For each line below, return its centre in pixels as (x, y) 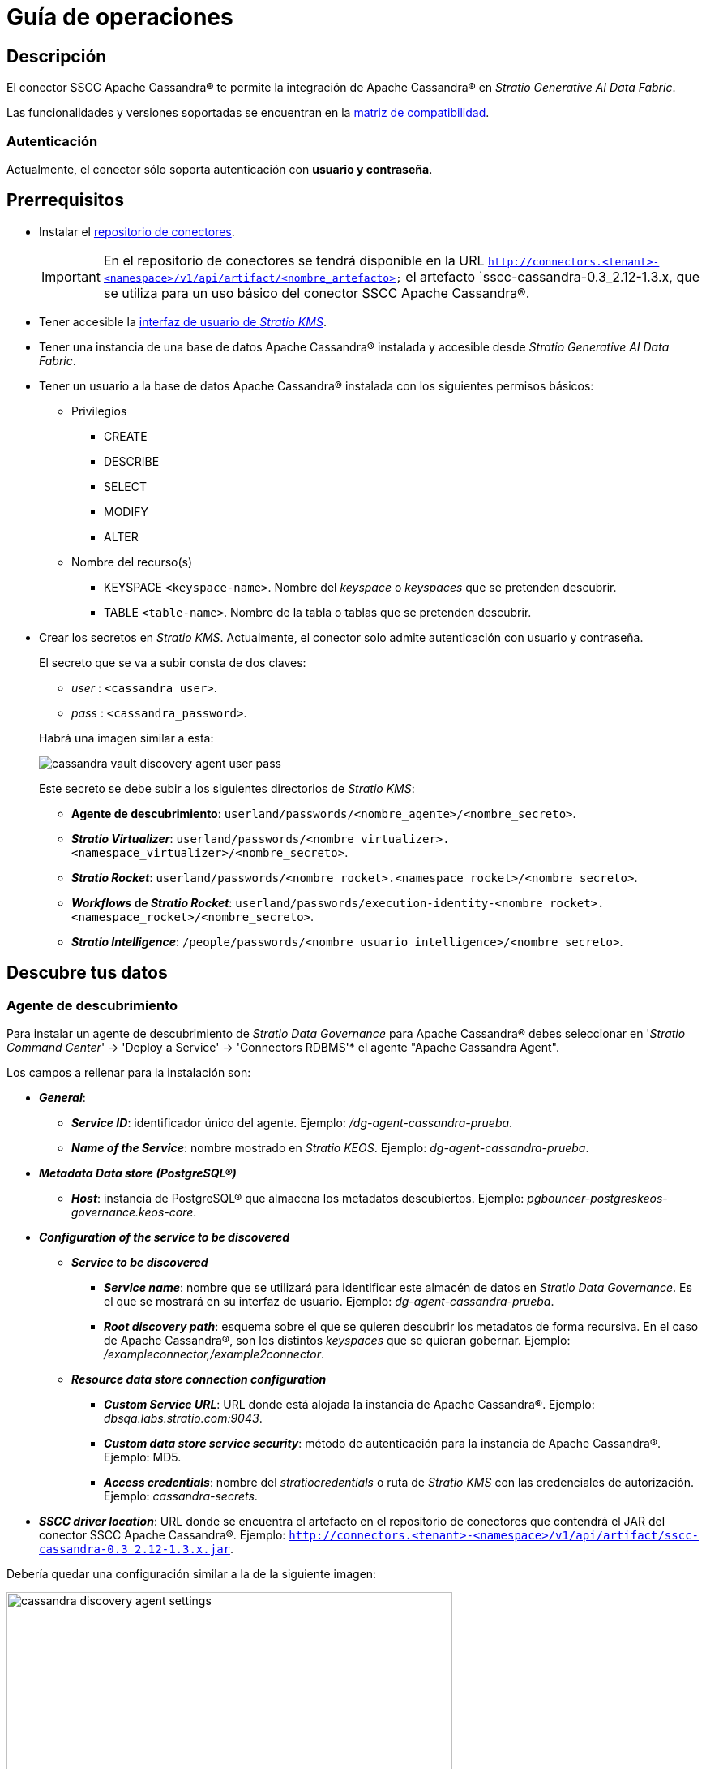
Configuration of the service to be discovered (164, 1237)
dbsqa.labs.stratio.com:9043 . (183, 1418)
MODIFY (126, 511)
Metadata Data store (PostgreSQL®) (138, 1173)
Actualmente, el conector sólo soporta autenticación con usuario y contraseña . (220, 169)
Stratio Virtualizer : (122, 838)
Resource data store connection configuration (199, 1379)
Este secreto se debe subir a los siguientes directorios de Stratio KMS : (227, 788)
